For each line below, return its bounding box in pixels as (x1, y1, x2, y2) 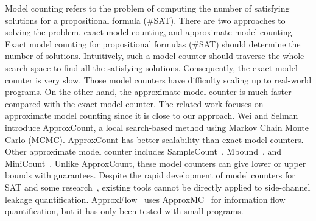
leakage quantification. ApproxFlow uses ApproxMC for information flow (5, 192, 286, 205)
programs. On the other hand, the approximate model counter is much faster (5, 85, 292, 98)
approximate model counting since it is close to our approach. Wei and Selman (5, 109, 298, 122)
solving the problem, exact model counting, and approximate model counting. (5, 26, 295, 38)
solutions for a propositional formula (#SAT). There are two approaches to (5, 13, 286, 26)
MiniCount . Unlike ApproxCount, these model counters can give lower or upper (5, 156, 306, 169)
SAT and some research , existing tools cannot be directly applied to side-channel (5, 180, 311, 193)
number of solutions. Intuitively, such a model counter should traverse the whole (5, 49, 304, 62)
